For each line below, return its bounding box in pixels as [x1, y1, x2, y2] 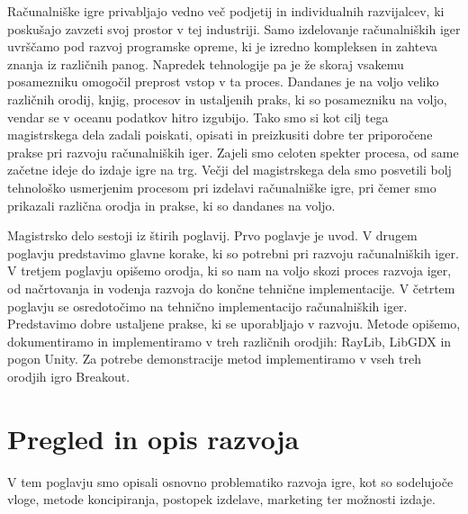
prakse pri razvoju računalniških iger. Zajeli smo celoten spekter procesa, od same [7, 142, 459, 161]
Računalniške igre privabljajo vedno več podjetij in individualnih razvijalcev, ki [7, 2, 445, 20]
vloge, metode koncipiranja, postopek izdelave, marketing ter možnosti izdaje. [7, 490, 436, 509]
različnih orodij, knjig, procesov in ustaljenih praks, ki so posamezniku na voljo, [7, 89, 447, 108]
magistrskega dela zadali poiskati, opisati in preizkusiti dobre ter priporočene [7, 125, 433, 144]
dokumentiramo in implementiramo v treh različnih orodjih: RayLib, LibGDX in [7, 331, 452, 350]
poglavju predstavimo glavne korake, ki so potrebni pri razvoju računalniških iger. [7, 243, 459, 262]
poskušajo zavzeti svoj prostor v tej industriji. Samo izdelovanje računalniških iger [7, 19, 461, 38]
